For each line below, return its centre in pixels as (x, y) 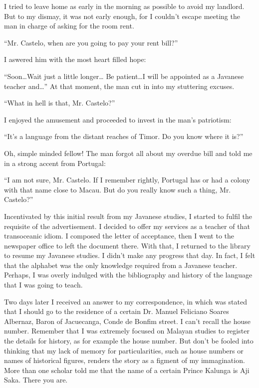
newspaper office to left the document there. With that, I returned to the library (127, 245)
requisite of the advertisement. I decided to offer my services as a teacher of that (127, 226)
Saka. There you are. (36, 380)
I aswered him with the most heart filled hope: (75, 59)
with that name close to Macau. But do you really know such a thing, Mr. (118, 189)
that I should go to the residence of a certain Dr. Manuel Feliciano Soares (117, 311)
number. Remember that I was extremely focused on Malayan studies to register (127, 331)
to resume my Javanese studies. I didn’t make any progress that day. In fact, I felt (130, 255)
